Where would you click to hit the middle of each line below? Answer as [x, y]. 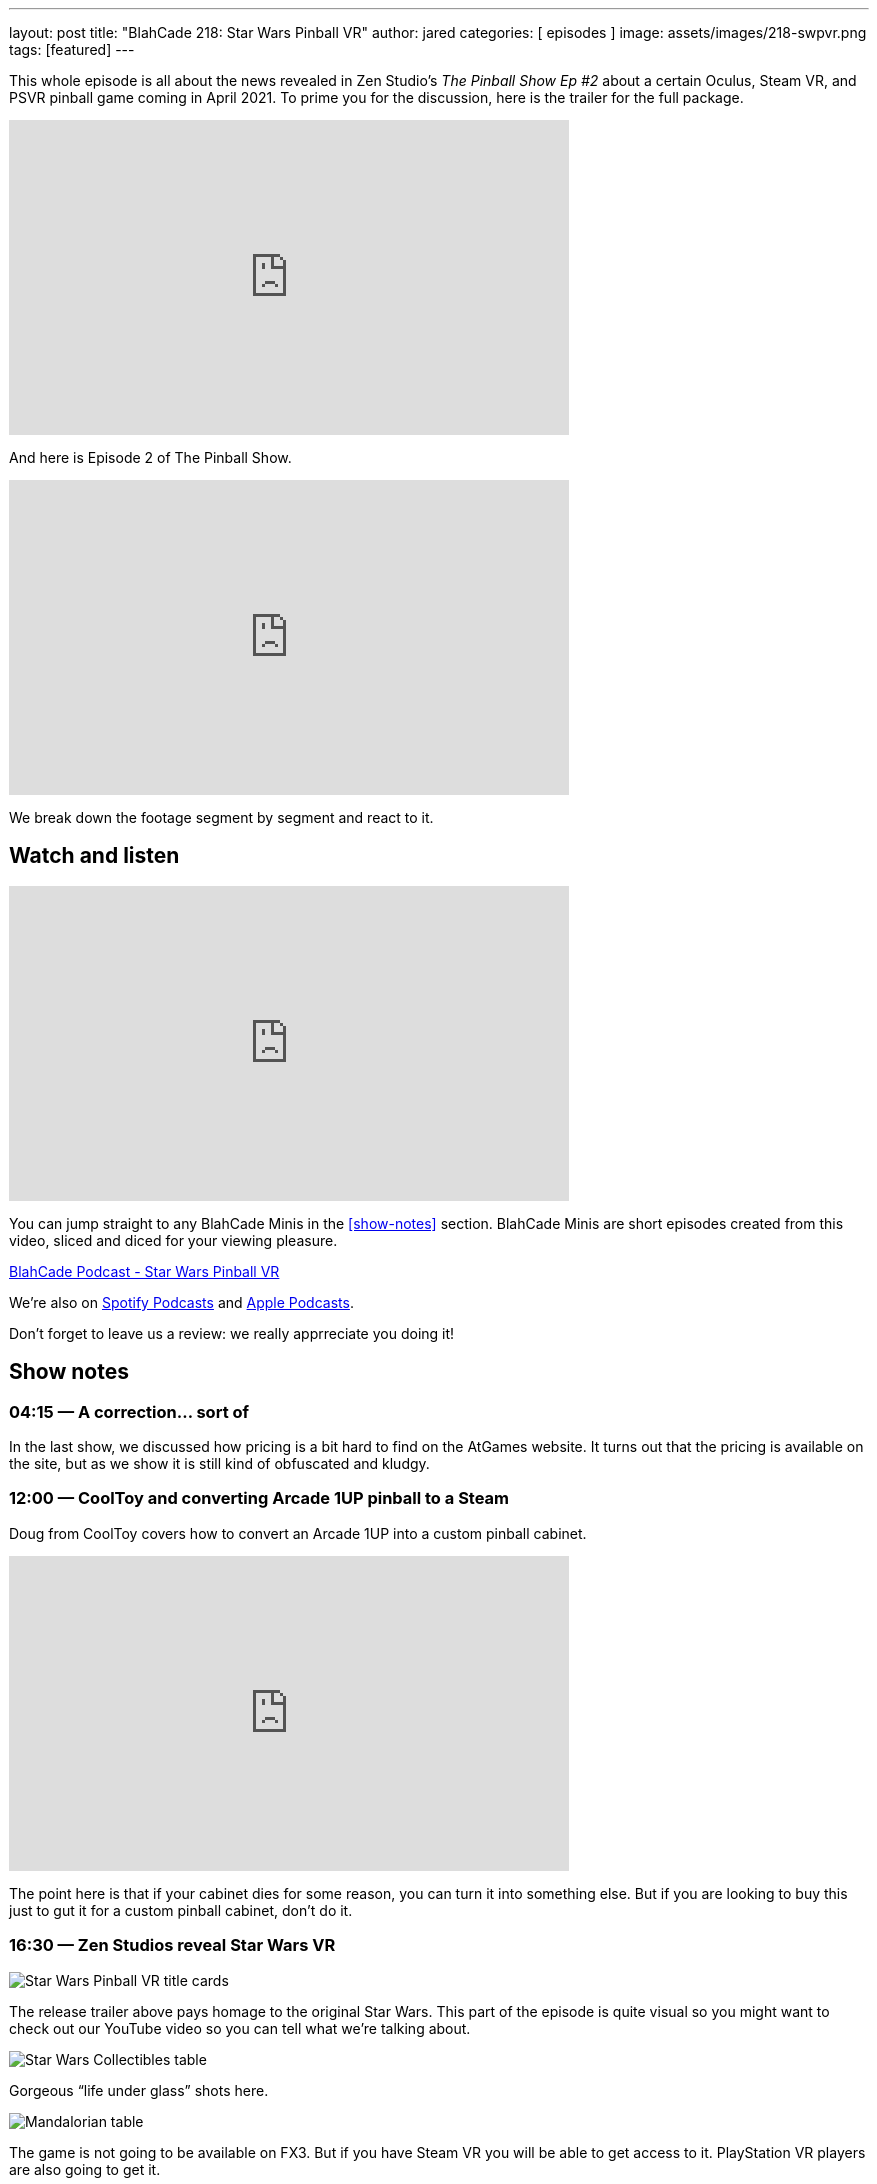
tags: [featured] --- [72, 49]
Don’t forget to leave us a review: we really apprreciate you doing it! [232, 1333]
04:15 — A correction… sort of [129, 1411]
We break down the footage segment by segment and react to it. [221, 817]
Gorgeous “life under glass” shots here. [139, 2090]
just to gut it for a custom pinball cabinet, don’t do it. [181, 1910]
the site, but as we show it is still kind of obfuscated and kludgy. [219, 1464]
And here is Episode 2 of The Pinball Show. [150, 457]
